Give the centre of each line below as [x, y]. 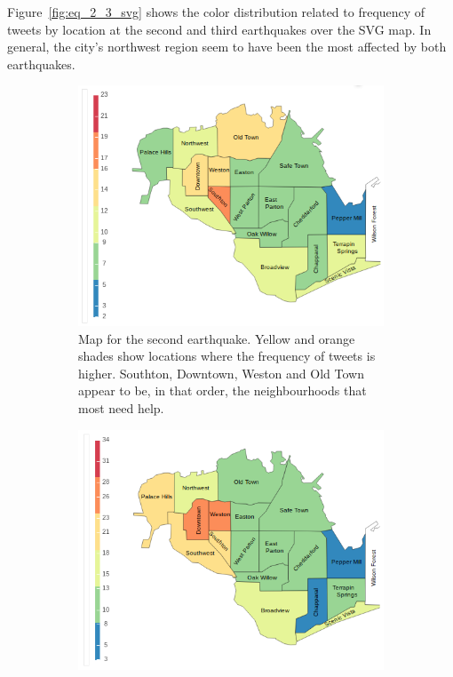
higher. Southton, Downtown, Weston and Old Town [221, 373]
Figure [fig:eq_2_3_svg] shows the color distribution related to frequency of [216, 12]
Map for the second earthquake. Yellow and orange [217, 338]
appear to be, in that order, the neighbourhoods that [223, 390]
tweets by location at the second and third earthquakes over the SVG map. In [219, 29]
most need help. [121, 408]
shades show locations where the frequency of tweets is [227, 356]
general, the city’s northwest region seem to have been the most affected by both [227, 47]
